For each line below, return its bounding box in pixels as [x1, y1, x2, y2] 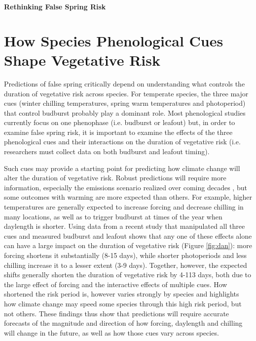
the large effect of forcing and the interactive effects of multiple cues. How [4, 279, 227, 289]
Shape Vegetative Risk [4, 49, 160, 70]
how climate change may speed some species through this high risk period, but [4, 298, 242, 308]
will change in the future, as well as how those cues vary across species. [4, 327, 219, 338]
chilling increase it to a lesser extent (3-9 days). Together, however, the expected [4, 259, 247, 270]
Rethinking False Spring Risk [4, 1, 106, 11]
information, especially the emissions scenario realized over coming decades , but [4, 182, 247, 192]
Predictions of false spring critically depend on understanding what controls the [4, 78, 245, 88]
